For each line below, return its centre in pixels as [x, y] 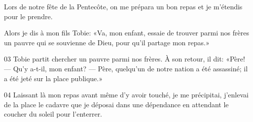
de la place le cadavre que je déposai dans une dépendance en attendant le [116, 104]
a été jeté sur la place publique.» [54, 78]
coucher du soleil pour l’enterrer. [53, 114]
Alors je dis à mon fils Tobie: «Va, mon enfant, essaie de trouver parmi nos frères [126, 33]
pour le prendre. [28, 16]
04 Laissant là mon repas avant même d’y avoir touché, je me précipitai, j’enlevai [126, 95]
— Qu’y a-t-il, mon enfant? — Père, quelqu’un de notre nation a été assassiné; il [126, 68]
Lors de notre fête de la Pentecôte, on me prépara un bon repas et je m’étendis [123, 6]
